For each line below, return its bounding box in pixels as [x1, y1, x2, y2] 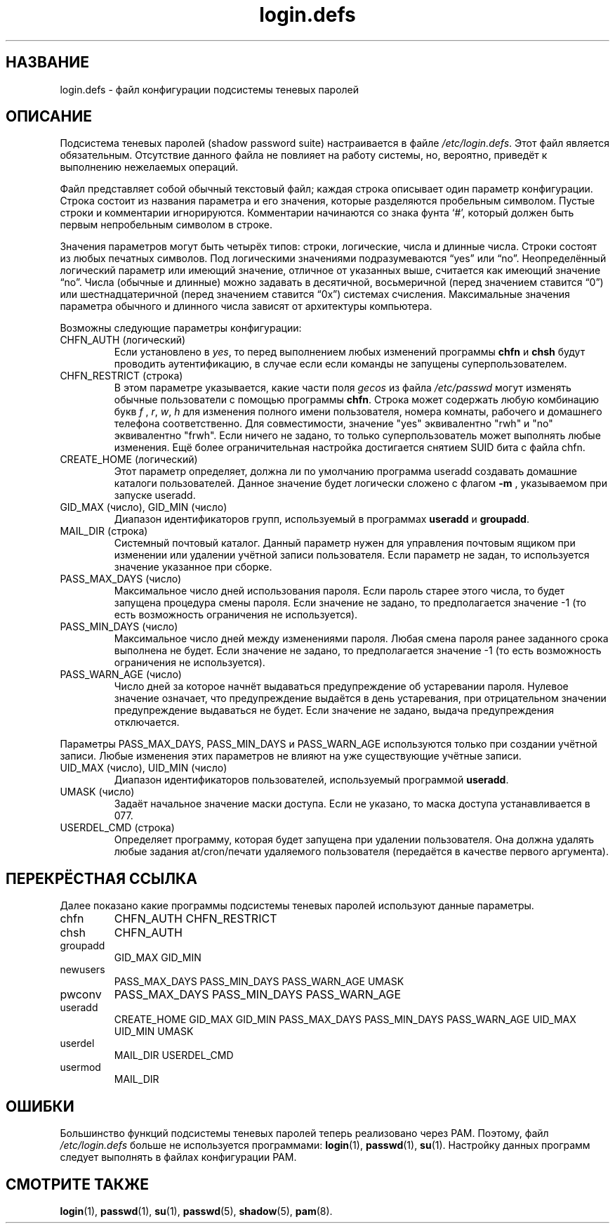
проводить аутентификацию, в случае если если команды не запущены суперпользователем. [114, 358, 567, 370]
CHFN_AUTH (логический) [60, 334, 186, 346]
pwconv [60, 987, 102, 1002]
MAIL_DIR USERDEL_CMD [114, 1049, 234, 1062]
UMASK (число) [60, 786, 135, 798]
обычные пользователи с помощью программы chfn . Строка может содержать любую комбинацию [114, 394, 600, 406]
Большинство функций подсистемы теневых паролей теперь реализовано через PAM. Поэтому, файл [60, 1127, 549, 1140]
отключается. [114, 716, 180, 729]
